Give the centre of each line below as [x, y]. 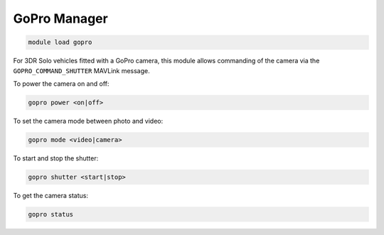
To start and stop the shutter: [56, 158]
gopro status [51, 214]
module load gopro [60, 42]
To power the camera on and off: [61, 83]
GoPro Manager [60, 18]
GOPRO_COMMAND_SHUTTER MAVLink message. [82, 70]
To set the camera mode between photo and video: [88, 121]
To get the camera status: [51, 195]
